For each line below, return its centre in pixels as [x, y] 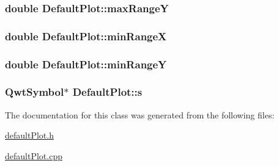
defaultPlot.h [29, 135]
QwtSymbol [35, 92]
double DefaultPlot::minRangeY [86, 64]
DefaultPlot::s [107, 92]
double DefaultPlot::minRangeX [86, 36]
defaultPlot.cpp [34, 155]
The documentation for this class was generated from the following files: [140, 114]
